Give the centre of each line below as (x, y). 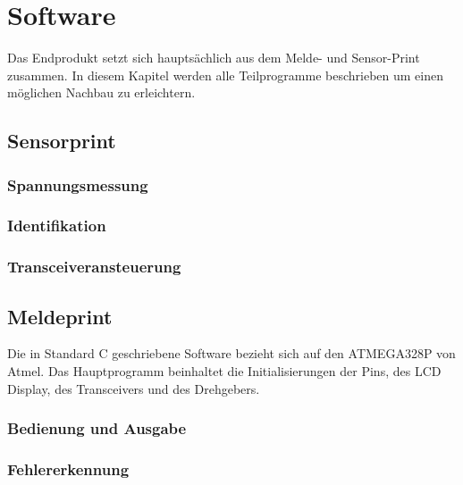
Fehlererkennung (68, 468)
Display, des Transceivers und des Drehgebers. (134, 388)
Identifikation (57, 226)
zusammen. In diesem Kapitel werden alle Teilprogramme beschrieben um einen (226, 75)
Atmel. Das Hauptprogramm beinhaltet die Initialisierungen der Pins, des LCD (224, 371)
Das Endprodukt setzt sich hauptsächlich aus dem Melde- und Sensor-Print (214, 58)
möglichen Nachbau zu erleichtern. (101, 92)
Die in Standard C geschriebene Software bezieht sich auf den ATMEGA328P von (231, 353)
